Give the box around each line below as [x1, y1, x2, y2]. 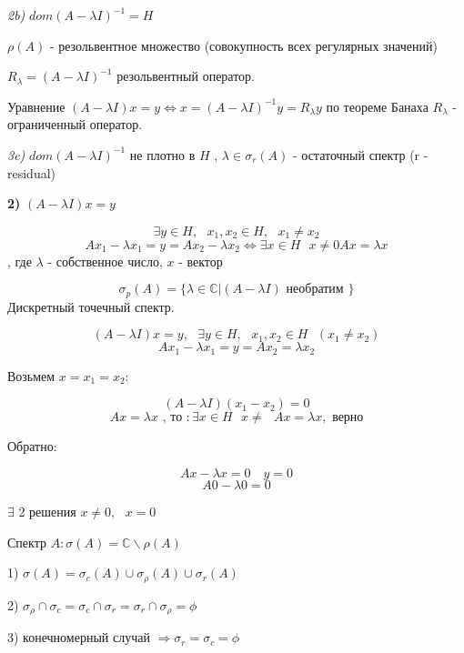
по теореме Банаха [326, 96, 429, 116]
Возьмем [7, 366, 55, 385]
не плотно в [129, 145, 196, 164]
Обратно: [7, 437, 57, 456]
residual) [7, 163, 56, 182]
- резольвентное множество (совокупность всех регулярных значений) [49, 35, 438, 55]
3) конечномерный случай [7, 628, 150, 647]
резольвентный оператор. [116, 66, 256, 85]
